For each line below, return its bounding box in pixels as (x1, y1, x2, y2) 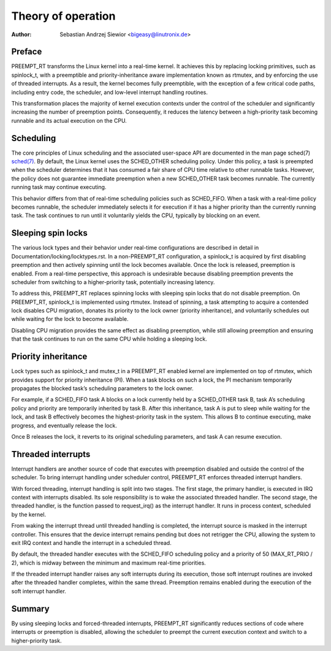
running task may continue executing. (11, 183, 107, 191)
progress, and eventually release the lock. (11, 422, 118, 429)
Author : (11, 31, 32, 38)
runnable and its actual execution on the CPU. (11, 117, 127, 124)
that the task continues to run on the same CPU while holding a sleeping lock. (11, 335, 208, 343)
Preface (11, 47, 42, 57)
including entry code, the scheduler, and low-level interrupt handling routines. (11, 88, 208, 96)
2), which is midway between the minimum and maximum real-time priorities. (11, 559, 207, 566)
